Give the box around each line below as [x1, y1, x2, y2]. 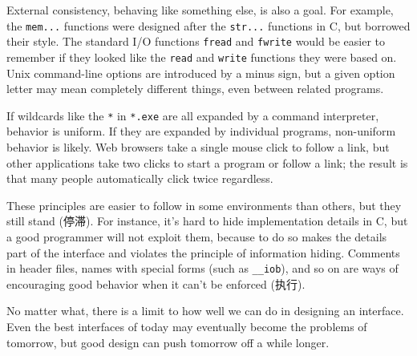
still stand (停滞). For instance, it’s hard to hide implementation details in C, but [6, 212, 408, 229]
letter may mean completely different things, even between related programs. [6, 80, 384, 97]
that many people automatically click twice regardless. [6, 170, 273, 187]
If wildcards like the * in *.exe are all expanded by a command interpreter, [6, 107, 379, 123]
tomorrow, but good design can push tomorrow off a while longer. [6, 334, 330, 350]
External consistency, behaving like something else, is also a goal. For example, [6, 2, 394, 18]
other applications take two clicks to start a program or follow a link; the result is [6, 154, 408, 171]
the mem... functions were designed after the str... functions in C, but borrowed [6, 17, 411, 34]
